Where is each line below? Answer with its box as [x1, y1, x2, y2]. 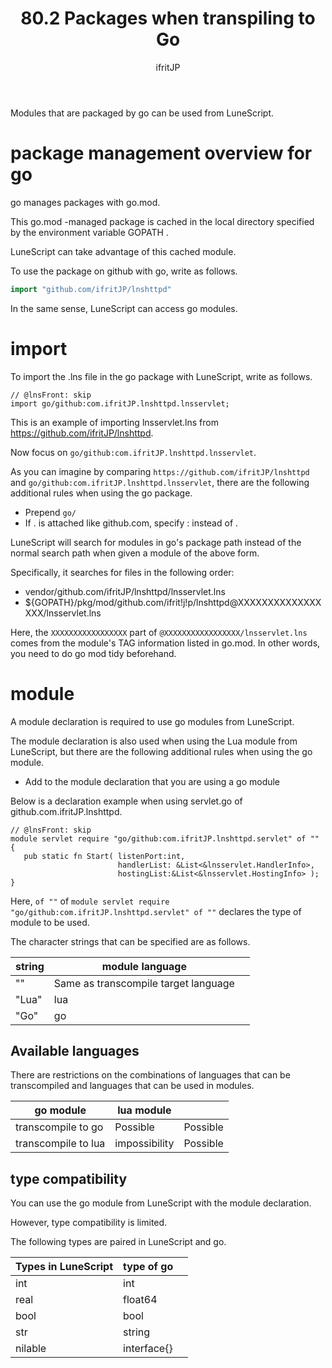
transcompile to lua [15, 1137, 106, 1151]
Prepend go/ [24, 506, 77, 518]
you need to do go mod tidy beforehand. [10, 647, 177, 659]
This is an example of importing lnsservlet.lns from [10, 416, 219, 428]
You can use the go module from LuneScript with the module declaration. [10, 1197, 312, 1209]
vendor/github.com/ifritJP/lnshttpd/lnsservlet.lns [24, 585, 226, 597]
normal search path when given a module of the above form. [10, 547, 260, 559]
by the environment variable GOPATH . [10, 226, 169, 238]
